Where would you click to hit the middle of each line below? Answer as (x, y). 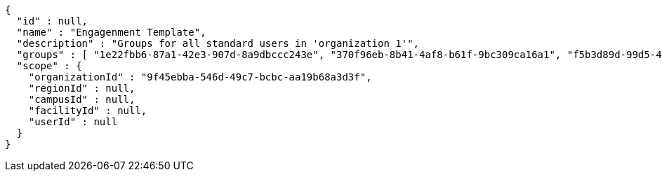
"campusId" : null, (82, 99)
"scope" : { (49, 66)
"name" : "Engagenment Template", (111, 32)
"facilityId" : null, (88, 111)
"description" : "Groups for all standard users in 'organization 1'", (218, 43)
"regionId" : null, (82, 88)
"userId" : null (73, 122)
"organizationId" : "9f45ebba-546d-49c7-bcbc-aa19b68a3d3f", (200, 77)
